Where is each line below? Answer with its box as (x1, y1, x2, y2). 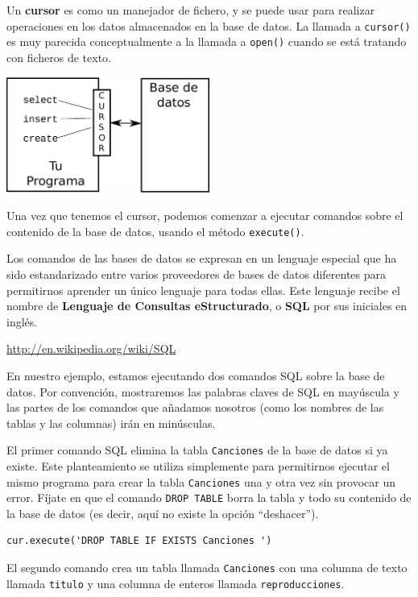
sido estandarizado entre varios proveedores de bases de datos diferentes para (6, 265, 387, 282)
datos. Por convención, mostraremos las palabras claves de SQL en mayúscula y (6, 383, 399, 400)
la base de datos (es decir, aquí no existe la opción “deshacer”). (6, 504, 319, 521)
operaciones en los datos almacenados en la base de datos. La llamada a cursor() (6, 17, 411, 34)
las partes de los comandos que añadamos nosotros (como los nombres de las (6, 399, 384, 416)
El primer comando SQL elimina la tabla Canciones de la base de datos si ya (6, 442, 388, 458)
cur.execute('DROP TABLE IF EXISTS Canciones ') (6, 535, 272, 547)
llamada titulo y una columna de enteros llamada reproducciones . (6, 574, 345, 591)
